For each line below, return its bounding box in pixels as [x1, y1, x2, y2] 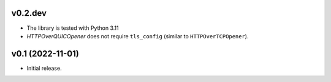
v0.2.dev [11, 8, 47, 18]
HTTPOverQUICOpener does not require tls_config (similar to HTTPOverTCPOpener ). [26, 32, 249, 39]
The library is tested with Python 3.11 [26, 24, 119, 32]
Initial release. [26, 64, 62, 72]
